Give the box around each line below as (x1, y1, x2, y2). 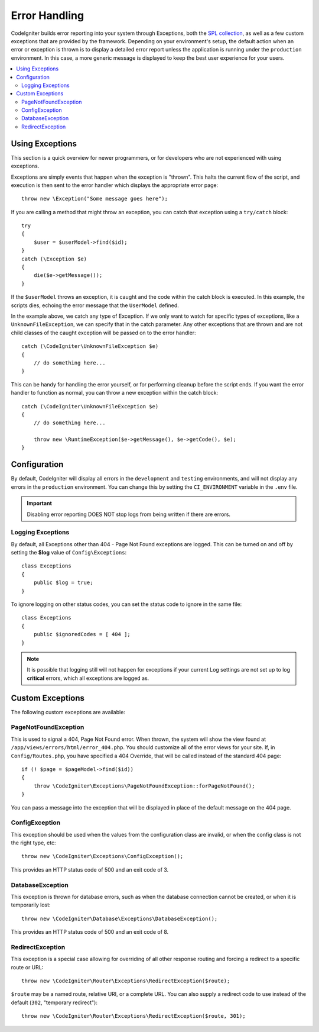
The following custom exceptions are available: (11, 708, 125, 715)
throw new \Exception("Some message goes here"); (21, 195, 168, 202)
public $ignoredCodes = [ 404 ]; (33, 631, 131, 638)
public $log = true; (33, 579, 93, 586)
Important (27, 500, 53, 507)
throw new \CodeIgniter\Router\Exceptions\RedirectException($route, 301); (21, 1012, 246, 1020)
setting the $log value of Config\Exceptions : (11, 549, 127, 556)
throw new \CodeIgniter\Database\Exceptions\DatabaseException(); (21, 915, 218, 922)
